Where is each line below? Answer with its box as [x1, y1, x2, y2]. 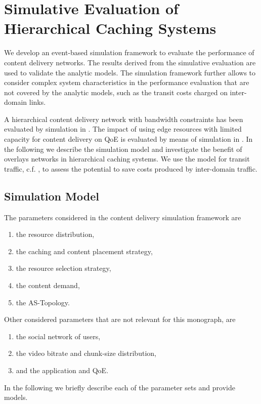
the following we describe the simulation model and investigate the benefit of [4, 143, 242, 154]
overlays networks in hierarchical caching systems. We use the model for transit [4, 153, 250, 164]
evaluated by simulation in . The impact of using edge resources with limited [4, 124, 242, 134]
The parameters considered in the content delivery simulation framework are [4, 212, 241, 222]
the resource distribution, [16, 229, 95, 239]
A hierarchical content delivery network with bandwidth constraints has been [4, 113, 243, 124]
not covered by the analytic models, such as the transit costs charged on [4, 87, 228, 97]
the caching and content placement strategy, [16, 246, 153, 256]
